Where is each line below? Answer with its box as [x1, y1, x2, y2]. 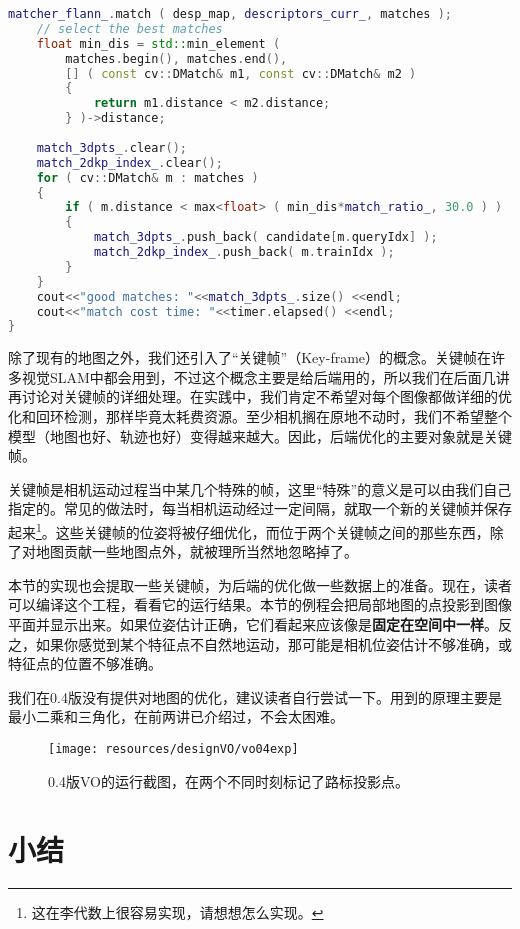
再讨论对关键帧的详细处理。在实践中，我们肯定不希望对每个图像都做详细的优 [8, 386, 512, 407]
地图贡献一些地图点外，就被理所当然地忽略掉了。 [35, 541, 358, 562]
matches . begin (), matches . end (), [65, 51, 288, 66]
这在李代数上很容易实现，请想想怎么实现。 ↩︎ [31, 902, 324, 923]
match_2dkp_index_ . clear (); [36, 155, 223, 170]
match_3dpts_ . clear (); [36, 140, 187, 155]
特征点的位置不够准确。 [8, 653, 162, 674]
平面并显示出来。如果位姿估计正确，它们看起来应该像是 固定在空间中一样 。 [8, 614, 498, 635]
